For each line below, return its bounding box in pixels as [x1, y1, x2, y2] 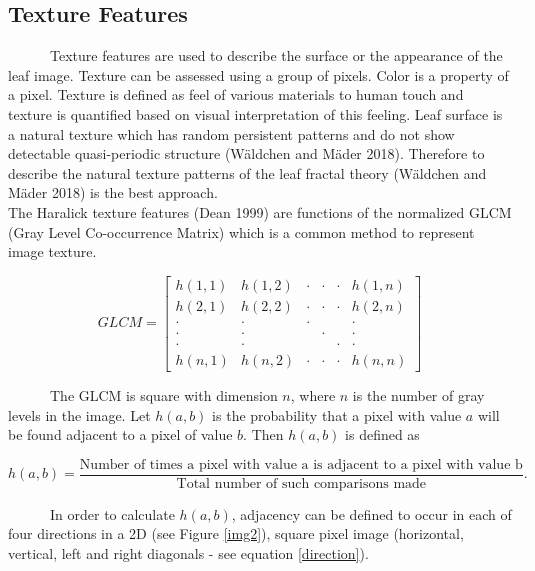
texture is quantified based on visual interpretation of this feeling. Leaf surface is [8, 103, 503, 124]
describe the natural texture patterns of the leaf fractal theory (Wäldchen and [8, 162, 487, 183]
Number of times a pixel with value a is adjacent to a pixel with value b [79, 457, 523, 472]
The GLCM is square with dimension [49, 384, 278, 405]
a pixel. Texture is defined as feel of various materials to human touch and [8, 84, 464, 105]
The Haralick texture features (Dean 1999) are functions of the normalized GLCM [8, 201, 512, 222]
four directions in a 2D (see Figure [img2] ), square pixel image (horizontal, [8, 523, 464, 544]
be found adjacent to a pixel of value [8, 424, 233, 445]
